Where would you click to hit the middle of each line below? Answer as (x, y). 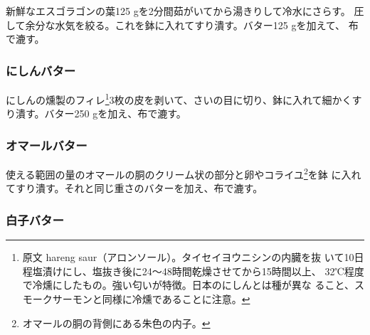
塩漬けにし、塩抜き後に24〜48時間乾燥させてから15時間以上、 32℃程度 (198, 271)
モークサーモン (57, 298)
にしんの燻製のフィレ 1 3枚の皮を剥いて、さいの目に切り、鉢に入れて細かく (179, 99)
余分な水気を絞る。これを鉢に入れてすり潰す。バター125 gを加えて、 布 (192, 25)
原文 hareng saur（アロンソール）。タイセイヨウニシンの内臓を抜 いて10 (188, 257)
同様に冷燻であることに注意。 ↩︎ (176, 298)
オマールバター (47, 145)
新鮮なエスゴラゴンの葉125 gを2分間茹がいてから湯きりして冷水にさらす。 (178, 11)
